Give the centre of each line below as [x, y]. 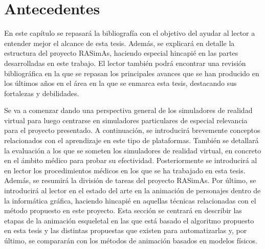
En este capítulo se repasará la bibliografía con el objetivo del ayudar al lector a [130, 33]
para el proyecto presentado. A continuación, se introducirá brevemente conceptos [132, 130]
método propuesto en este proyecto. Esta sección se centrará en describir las [123, 210]
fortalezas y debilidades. [42, 93]
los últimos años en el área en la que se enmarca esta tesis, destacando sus [120, 83]
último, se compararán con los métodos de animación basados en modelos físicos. [131, 240]
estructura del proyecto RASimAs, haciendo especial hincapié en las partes [121, 53]
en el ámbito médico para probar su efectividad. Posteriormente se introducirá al [131, 160]
